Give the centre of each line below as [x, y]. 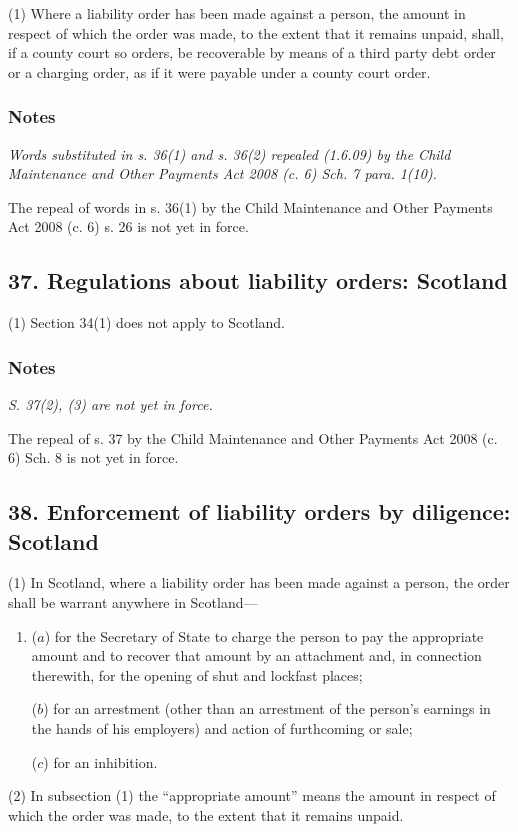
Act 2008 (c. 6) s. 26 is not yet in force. [128, 226]
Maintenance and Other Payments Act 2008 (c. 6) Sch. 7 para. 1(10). [222, 173]
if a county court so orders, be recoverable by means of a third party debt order [252, 52]
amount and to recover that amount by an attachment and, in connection [256, 655]
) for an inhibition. [100, 761]
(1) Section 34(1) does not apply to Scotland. [146, 322]
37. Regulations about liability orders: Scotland [258, 280]
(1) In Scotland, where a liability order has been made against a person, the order [259, 582]
